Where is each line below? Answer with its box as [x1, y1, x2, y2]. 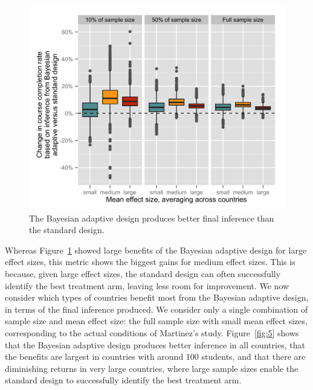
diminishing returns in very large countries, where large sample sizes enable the [5, 362, 298, 374]
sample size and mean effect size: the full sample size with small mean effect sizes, [5, 315, 308, 327]
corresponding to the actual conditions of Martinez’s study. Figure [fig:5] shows [5, 327, 299, 339]
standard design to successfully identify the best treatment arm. [5, 374, 242, 386]
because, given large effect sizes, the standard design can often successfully [5, 267, 281, 280]
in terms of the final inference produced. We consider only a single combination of [5, 302, 308, 315]
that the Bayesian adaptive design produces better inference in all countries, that [5, 338, 305, 351]
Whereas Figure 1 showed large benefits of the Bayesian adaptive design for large [5, 243, 307, 256]
